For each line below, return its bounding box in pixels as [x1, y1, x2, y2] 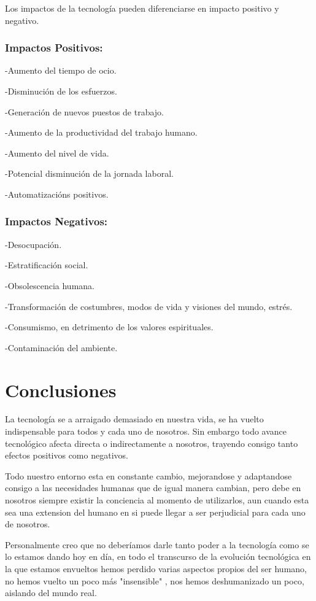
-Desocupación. [5, 238, 62, 250]
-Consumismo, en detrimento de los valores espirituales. [5, 320, 214, 333]
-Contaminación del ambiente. [5, 341, 118, 354]
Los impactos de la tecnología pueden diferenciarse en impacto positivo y [5, 2, 279, 14]
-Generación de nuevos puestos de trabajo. [5, 105, 164, 118]
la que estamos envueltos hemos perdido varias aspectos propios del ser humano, [5, 562, 307, 575]
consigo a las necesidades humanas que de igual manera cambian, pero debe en [5, 481, 301, 494]
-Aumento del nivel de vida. [5, 146, 109, 159]
